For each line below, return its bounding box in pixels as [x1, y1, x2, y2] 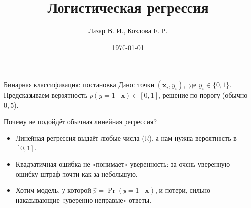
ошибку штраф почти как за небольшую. [15, 168, 138, 178]
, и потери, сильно [155, 185, 210, 195]
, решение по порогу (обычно [158, 90, 248, 100]
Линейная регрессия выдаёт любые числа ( [15, 133, 145, 143]
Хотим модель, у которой [15, 185, 91, 195]
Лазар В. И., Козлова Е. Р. [88, 26, 168, 36]
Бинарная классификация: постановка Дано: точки [4, 79, 155, 89]
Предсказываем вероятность [4, 90, 88, 100]
